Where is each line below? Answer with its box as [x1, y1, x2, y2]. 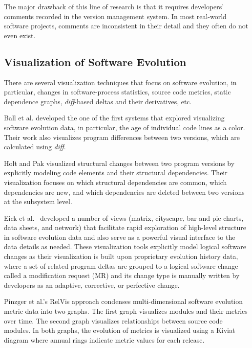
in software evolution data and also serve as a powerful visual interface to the [4, 232, 235, 242]
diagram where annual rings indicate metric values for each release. [4, 334, 205, 345]
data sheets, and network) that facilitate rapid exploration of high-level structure [4, 222, 246, 232]
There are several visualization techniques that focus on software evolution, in [4, 77, 237, 87]
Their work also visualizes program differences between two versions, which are [4, 132, 240, 142]
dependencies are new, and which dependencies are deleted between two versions [4, 186, 245, 197]
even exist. [4, 30, 36, 40]
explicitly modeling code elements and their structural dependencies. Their [4, 167, 228, 178]
